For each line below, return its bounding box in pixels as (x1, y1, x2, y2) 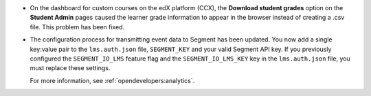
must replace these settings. (30, 64, 111, 72)
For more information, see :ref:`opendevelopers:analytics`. (30, 76, 195, 84)
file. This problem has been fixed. (30, 22, 125, 31)
